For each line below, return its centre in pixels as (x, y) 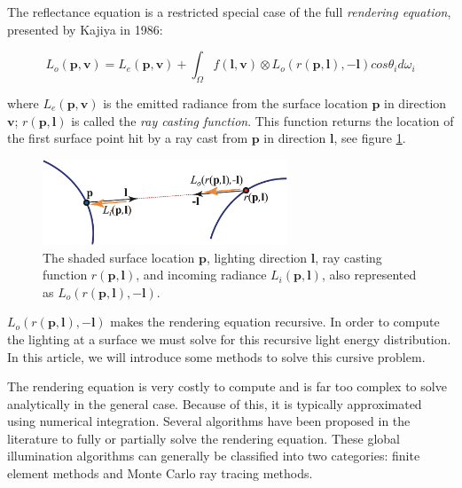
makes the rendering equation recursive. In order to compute (275, 322)
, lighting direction (257, 257)
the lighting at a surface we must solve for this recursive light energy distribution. (229, 338)
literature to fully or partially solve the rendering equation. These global (204, 438)
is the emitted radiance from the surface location (235, 102)
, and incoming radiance (201, 275)
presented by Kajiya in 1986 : (85, 29)
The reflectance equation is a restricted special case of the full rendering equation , (229, 12)
